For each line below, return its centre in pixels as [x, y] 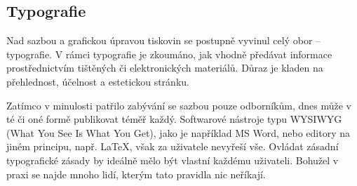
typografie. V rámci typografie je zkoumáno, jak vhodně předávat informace [169, 54]
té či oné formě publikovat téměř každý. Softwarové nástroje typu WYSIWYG [174, 119]
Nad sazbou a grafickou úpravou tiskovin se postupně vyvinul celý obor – [164, 40]
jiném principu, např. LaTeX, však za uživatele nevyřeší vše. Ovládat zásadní [173, 146]
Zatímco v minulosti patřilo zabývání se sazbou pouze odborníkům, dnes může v [179, 105]
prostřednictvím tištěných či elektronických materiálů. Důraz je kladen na [165, 68]
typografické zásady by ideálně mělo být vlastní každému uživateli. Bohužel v [173, 160]
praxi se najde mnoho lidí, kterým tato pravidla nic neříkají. [136, 174]
